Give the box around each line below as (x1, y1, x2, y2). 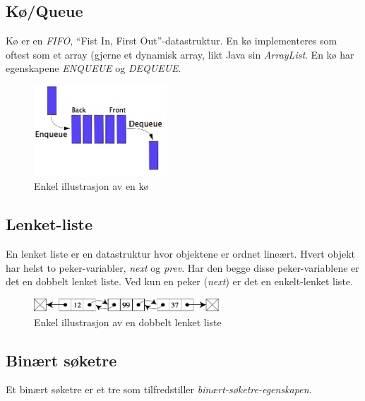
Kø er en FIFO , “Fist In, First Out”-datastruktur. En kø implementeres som (6, 33, 337, 48)
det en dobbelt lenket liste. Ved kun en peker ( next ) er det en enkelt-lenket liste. (6, 274, 353, 289)
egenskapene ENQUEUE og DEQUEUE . (6, 61, 181, 76)
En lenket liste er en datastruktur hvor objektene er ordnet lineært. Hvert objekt (6, 246, 355, 261)
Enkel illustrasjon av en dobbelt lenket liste (34, 314, 222, 329)
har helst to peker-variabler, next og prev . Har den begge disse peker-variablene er (6, 260, 359, 275)
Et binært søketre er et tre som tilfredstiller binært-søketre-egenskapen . (6, 382, 312, 397)
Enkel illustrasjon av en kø (34, 179, 149, 193)
